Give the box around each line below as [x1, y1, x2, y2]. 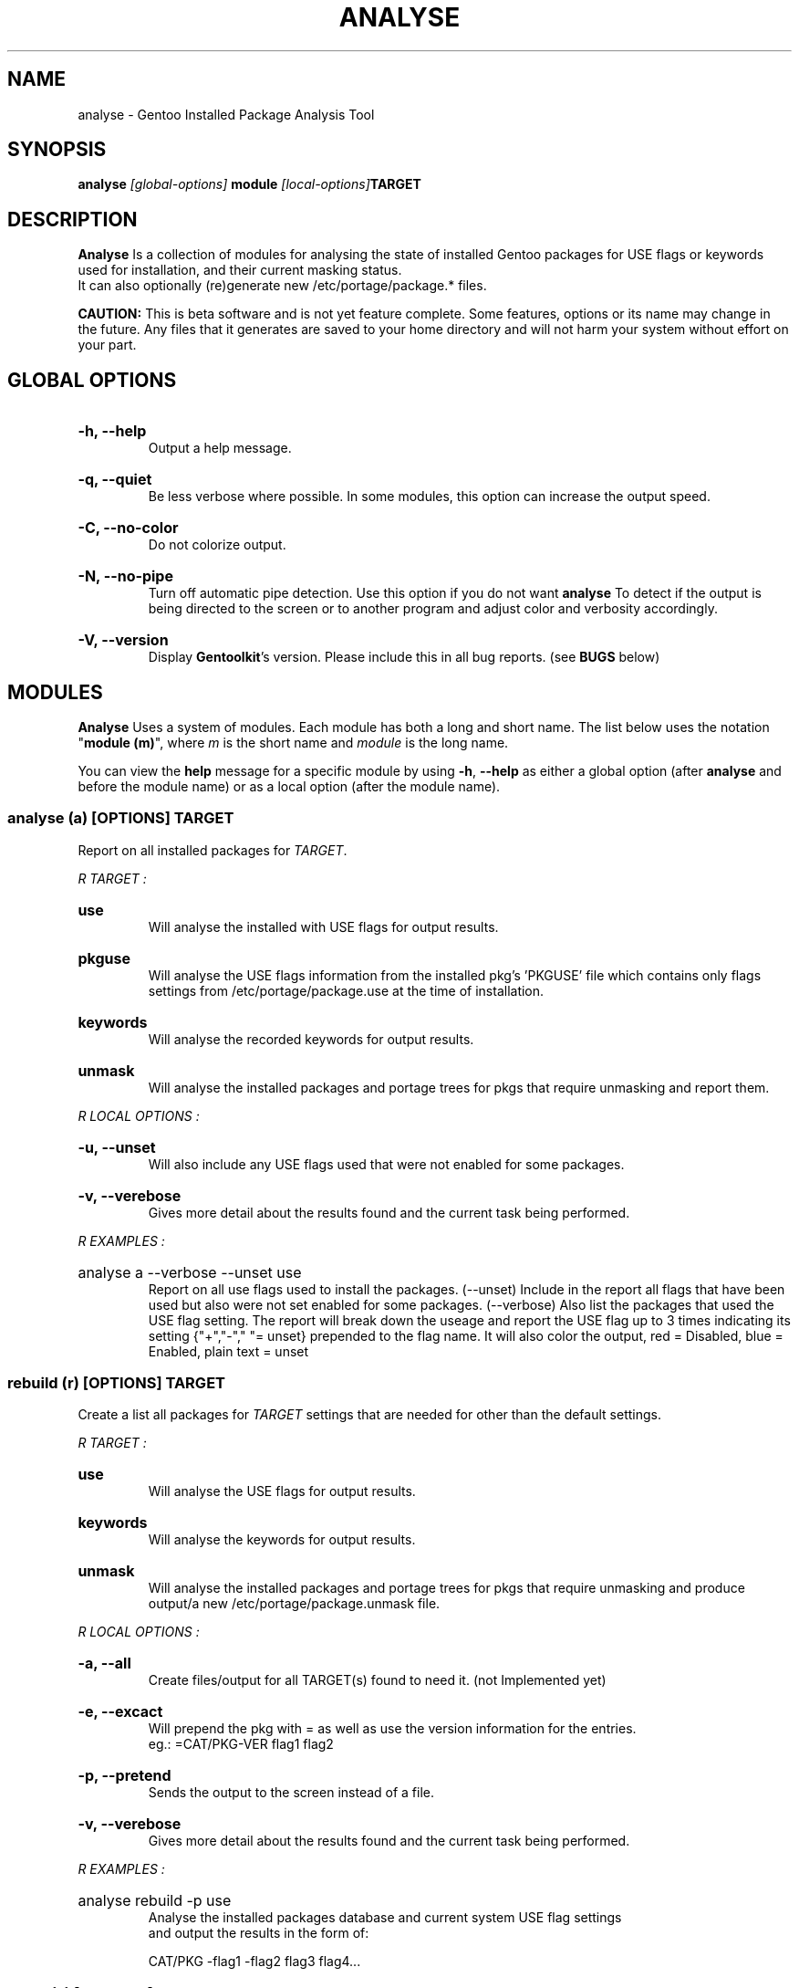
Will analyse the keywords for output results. [148, 1532, 416, 1548]
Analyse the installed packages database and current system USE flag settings [148, 1910, 622, 1926]
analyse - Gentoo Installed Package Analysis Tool [78, 106, 375, 122]
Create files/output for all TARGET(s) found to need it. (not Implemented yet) [148, 1672, 607, 1689]
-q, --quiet [78, 470, 152, 489]
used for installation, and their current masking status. [78, 262, 402, 278]
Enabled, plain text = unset [148, 1343, 309, 1359]
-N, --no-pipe [78, 567, 173, 586]
